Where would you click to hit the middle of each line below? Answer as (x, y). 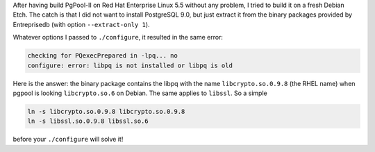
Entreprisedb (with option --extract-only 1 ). (81, 24)
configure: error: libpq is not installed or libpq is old (130, 65)
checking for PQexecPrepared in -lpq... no (103, 56)
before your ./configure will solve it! (68, 140)
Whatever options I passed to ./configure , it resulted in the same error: (118, 37)
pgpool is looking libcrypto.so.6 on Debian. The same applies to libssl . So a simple (140, 93)
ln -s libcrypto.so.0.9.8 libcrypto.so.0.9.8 (106, 111)
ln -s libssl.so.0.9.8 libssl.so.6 (88, 121)
